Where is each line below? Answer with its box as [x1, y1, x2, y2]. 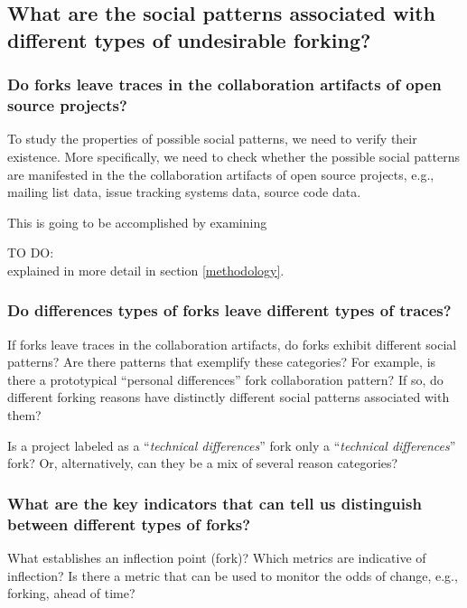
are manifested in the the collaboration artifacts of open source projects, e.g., [7, 164, 434, 183]
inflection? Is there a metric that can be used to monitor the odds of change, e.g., [7, 566, 458, 585]
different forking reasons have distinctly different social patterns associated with [7, 388, 450, 407]
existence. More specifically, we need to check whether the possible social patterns [7, 146, 461, 165]
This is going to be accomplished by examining [7, 212, 267, 231]
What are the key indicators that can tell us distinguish [7, 491, 422, 514]
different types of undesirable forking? [7, 25, 371, 53]
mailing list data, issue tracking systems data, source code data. [7, 182, 361, 201]
